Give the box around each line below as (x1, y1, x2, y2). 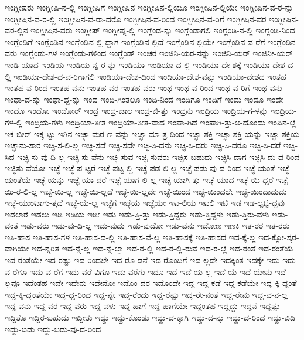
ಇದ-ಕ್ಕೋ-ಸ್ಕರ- (258, 230, 299, 243)
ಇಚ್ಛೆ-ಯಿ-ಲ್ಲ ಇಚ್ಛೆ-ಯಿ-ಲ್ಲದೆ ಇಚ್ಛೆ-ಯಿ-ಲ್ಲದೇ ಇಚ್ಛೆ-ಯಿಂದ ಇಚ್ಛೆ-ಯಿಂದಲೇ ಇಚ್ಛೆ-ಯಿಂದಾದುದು (40, 185, 287, 197)
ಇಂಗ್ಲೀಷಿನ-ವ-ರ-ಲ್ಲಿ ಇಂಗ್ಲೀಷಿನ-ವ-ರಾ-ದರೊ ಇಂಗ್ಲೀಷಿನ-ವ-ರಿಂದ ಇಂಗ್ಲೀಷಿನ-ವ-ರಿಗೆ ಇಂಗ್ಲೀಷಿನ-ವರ (5, 12, 267, 25)
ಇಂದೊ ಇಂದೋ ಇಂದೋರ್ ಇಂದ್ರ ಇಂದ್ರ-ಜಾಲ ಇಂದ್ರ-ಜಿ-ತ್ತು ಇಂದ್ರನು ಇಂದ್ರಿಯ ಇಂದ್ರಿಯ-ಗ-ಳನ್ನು (5, 104, 268, 117)
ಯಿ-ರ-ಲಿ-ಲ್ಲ (5, 185, 38, 197)
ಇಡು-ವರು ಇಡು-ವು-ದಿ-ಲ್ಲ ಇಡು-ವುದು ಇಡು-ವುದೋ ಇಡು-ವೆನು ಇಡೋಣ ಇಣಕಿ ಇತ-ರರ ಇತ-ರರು (21, 219, 290, 232)
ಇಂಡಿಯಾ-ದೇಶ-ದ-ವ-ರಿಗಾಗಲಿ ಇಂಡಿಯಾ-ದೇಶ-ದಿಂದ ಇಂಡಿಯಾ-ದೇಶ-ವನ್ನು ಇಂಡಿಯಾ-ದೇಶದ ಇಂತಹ (13, 70, 286, 82)
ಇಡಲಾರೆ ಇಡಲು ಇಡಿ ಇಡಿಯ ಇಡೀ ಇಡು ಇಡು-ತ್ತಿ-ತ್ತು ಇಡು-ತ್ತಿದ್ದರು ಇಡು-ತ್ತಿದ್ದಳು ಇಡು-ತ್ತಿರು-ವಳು (5, 208, 269, 220)
